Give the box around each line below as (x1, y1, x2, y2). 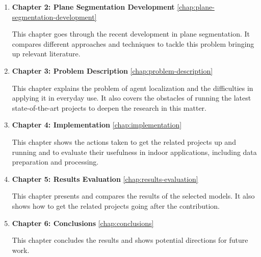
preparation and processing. (12, 156, 99, 167)
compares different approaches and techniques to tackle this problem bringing (12, 38, 254, 49)
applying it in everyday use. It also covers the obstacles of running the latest (12, 92, 251, 103)
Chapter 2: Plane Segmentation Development (12, 2, 175, 12)
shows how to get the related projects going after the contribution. (12, 200, 220, 211)
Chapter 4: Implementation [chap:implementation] (12, 119, 182, 130)
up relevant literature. (12, 48, 81, 59)
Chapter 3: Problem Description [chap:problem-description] (12, 65, 213, 76)
